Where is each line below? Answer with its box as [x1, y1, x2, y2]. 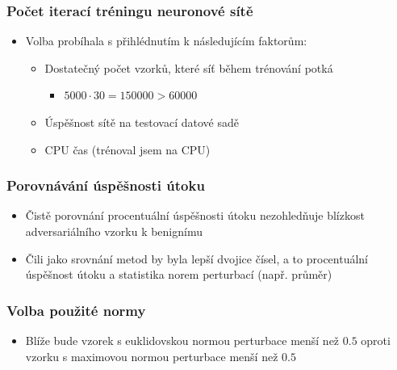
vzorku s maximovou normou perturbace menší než [25, 347, 278, 364]
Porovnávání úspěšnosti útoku [6, 175, 205, 196]
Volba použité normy [6, 300, 146, 320]
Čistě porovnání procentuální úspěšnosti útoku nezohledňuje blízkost [25, 207, 365, 224]
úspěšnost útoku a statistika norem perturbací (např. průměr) [25, 266, 332, 283]
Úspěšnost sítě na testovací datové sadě [44, 114, 239, 130]
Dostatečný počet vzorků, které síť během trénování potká [44, 59, 333, 76]
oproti [361, 332, 391, 348]
